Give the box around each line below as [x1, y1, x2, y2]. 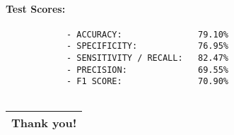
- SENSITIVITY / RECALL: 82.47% [66, 53, 228, 64]
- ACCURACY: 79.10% [66, 29, 228, 40]
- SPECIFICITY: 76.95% [66, 41, 228, 52]
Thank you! [11, 114, 77, 131]
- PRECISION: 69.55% [66, 64, 228, 75]
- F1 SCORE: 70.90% [66, 76, 228, 87]
